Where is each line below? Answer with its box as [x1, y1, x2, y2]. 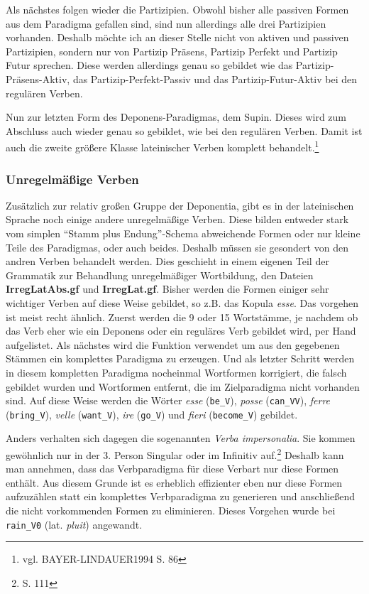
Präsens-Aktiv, [6, 71, 70, 86]
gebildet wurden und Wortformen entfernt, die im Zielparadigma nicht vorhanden [6, 379, 360, 394]
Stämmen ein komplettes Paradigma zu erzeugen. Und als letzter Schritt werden [6, 351, 355, 366]
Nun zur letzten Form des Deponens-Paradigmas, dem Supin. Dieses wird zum [6, 109, 347, 124]
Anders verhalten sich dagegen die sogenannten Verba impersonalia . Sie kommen [6, 431, 356, 445]
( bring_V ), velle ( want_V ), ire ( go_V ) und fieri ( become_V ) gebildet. [6, 406, 298, 421]
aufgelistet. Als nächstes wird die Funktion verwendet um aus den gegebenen [6, 337, 340, 352]
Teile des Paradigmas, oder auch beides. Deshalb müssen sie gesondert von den [6, 239, 348, 254]
